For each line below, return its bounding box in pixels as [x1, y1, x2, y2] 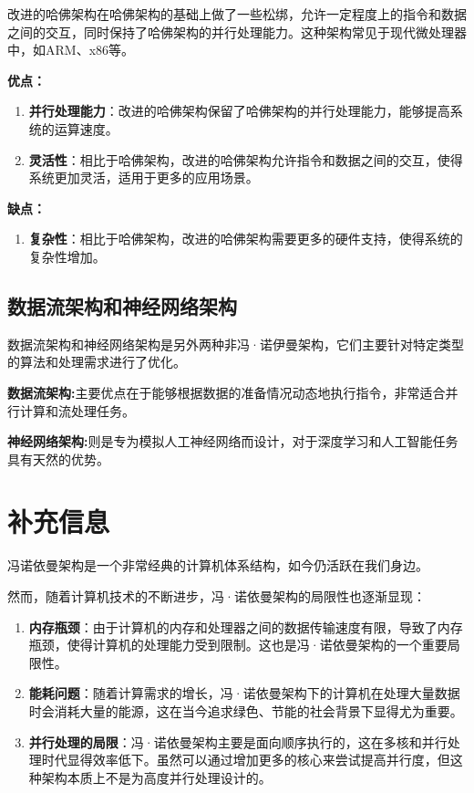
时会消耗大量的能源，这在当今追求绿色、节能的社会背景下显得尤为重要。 [28, 701, 463, 720]
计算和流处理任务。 [19, 401, 135, 420]
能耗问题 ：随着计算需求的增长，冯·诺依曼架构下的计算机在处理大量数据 [28, 683, 460, 703]
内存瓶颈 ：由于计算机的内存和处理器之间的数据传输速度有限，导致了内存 [28, 617, 463, 636]
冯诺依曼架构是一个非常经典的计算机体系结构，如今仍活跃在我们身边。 [7, 556, 428, 575]
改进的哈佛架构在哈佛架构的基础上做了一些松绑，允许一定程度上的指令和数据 [7, 5, 467, 23]
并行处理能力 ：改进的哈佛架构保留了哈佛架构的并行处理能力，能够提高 [28, 101, 450, 120]
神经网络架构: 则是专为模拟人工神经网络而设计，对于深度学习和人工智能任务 [7, 432, 459, 451]
